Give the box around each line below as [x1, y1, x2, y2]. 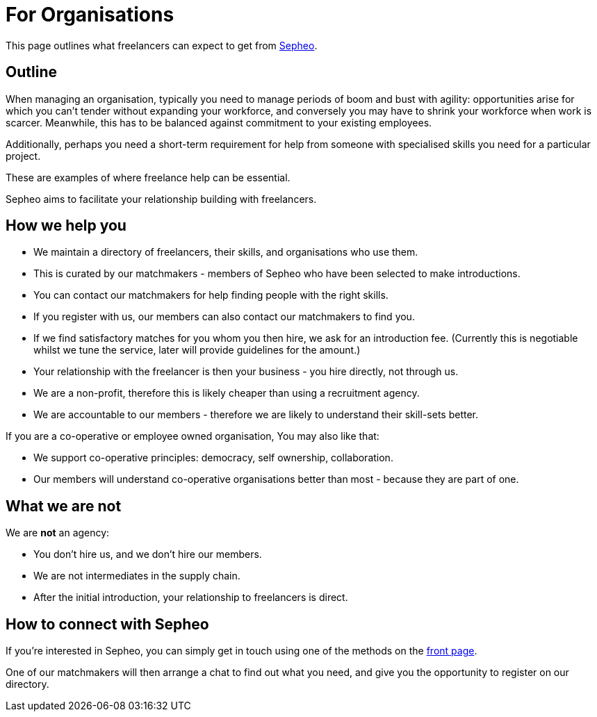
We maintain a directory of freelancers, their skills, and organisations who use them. [33, 246, 418, 258]
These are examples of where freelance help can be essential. [6, 171, 291, 183]
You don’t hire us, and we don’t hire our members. [33, 548, 262, 561]
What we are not [6, 497, 122, 515]
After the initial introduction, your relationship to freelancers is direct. [33, 591, 348, 604]
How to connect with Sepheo [6, 615, 209, 633]
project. [6, 149, 41, 162]
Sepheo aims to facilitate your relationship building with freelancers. [6, 192, 317, 205]
